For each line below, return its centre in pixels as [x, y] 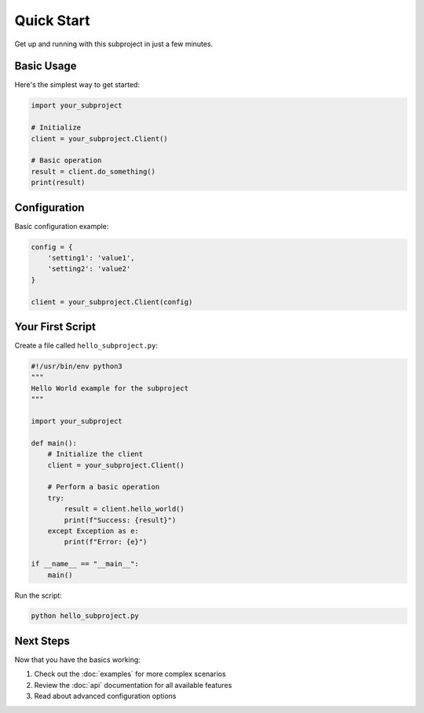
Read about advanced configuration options [105, 696]
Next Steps [42, 640]
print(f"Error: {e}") [106, 542]
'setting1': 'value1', [91, 258]
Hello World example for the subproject [110, 388]
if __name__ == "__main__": [85, 564]
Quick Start [52, 20]
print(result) [58, 183]
